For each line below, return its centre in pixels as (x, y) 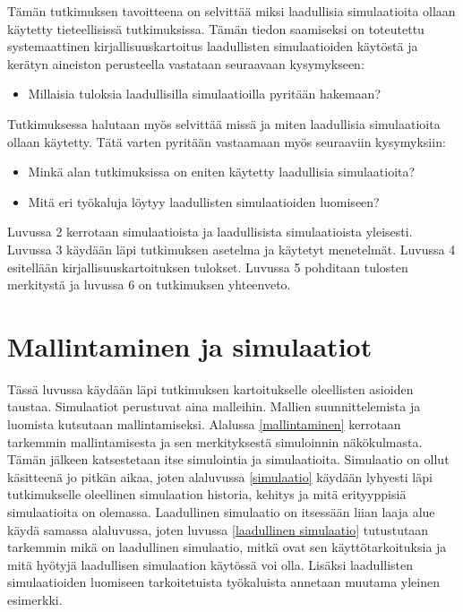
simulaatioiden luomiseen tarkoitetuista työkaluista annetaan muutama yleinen (223, 582)
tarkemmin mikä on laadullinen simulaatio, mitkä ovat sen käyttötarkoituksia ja (227, 547)
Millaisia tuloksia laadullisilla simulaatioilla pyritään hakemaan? (204, 94)
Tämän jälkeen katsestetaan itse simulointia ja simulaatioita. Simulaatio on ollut (228, 459)
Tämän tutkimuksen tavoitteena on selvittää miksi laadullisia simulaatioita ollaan (231, 11)
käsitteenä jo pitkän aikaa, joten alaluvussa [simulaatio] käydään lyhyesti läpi (220, 476)
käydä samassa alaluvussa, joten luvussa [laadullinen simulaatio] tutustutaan (218, 529)
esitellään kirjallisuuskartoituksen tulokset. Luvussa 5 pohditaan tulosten (208, 267)
